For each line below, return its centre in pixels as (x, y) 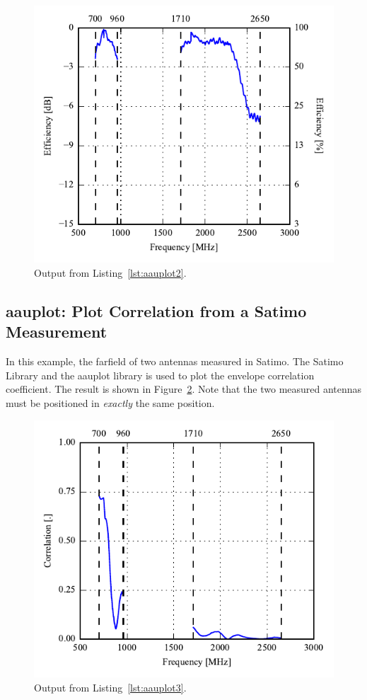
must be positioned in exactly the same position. (110, 402)
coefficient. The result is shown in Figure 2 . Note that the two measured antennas (184, 389)
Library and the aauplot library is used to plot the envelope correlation (160, 375)
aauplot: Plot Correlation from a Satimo (156, 311)
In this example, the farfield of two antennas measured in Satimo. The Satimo (175, 361)
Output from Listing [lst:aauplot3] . (110, 687)
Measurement (57, 332)
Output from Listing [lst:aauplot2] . (110, 273)
